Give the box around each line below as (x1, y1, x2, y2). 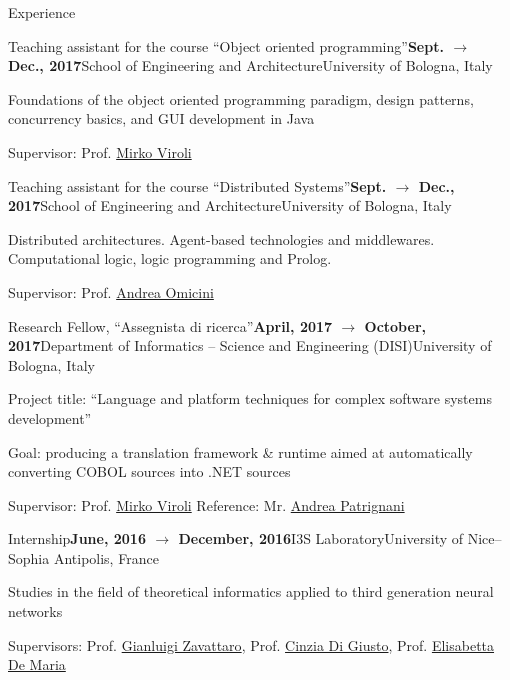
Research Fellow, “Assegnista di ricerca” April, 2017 (8, 315, 333, 336)
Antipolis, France (53, 547, 159, 568)
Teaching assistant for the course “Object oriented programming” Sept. (8, 35, 444, 56)
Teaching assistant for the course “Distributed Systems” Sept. (8, 175, 387, 196)
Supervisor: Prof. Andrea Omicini (8, 281, 214, 302)
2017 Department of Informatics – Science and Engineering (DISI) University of (8, 335, 492, 356)
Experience (8, 2, 76, 22)
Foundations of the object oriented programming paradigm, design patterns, (8, 88, 474, 109)
